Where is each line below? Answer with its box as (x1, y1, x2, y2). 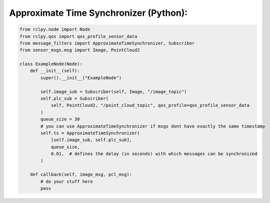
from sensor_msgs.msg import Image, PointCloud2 (19, 47, 140, 53)
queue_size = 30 (40, 117, 80, 122)
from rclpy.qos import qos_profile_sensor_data (19, 34, 137, 39)
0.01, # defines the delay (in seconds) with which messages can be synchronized (51, 151, 258, 157)
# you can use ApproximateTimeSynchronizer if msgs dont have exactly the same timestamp (40, 123, 265, 129)
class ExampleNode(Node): (19, 61, 83, 67)
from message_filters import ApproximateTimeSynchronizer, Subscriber (19, 40, 195, 46)
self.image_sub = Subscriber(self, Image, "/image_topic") (40, 89, 187, 94)
